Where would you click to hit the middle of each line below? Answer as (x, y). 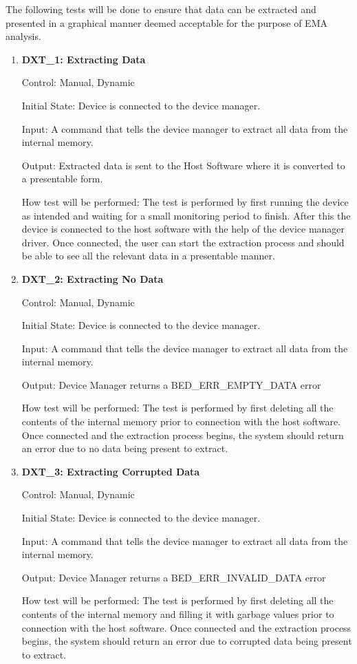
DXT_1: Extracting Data (84, 59)
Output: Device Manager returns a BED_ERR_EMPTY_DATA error (171, 384)
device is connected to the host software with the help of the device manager (183, 229)
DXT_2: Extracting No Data (93, 278)
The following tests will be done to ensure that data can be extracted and (161, 9)
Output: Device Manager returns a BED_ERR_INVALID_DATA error (174, 577)
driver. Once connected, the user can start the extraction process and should (183, 242)
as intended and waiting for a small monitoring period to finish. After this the (186, 215)
